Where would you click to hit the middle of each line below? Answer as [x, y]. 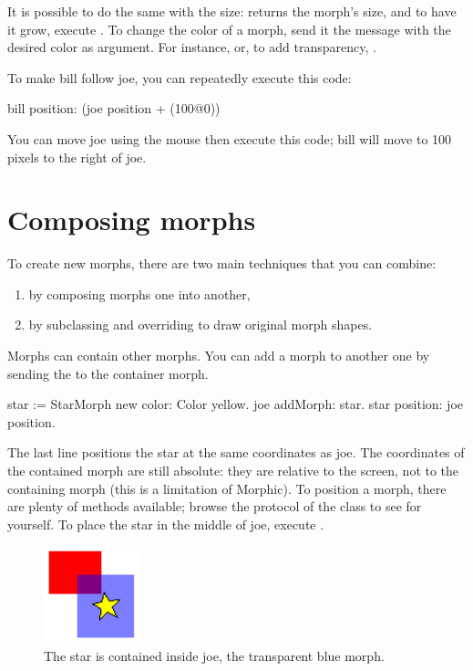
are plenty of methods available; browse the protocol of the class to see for [215, 506]
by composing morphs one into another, [139, 294]
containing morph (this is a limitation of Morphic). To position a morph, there [227, 488]
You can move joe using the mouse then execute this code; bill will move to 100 [230, 138]
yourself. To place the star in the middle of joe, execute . [166, 524]
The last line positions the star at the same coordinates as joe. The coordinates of [236, 452]
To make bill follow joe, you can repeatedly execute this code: [180, 77]
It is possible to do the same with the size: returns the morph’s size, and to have [232, 11]
